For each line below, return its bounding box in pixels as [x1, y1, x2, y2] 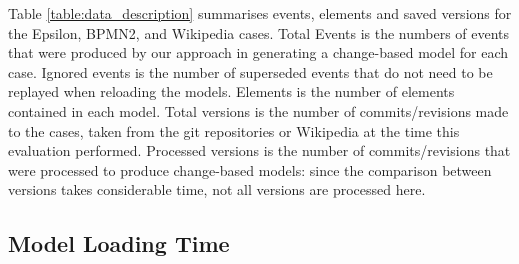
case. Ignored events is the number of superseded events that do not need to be [8, 61, 493, 82]
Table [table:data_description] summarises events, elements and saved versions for [8, 3, 512, 23]
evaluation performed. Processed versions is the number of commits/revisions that [8, 140, 511, 161]
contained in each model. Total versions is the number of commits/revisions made [8, 100, 509, 121]
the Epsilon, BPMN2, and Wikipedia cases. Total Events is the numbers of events [8, 22, 510, 43]
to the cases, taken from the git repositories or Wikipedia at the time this [8, 120, 460, 141]
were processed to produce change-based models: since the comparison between [8, 159, 492, 180]
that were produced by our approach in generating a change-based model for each [8, 42, 509, 63]
